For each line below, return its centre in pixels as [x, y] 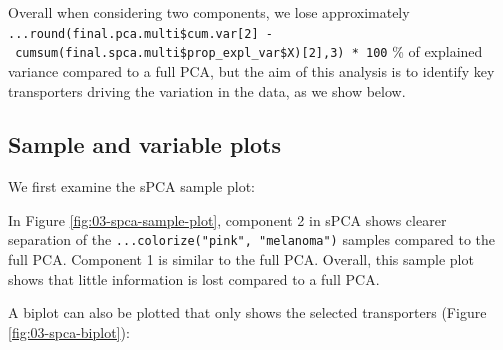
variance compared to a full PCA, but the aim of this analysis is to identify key [251, 70]
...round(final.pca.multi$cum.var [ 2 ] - [140, 33]
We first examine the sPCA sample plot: [132, 186]
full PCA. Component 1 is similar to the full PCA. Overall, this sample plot [241, 259]
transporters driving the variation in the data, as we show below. [207, 90]
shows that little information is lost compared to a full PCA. [194, 278]
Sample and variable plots [144, 144]
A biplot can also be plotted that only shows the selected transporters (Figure [247, 312]
